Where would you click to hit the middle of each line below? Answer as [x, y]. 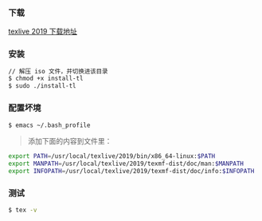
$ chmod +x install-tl [46, 79]
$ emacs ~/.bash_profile [49, 125]
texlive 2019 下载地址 [43, 32]
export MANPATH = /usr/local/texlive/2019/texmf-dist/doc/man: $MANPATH [126, 164]
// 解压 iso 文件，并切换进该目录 [58, 71]
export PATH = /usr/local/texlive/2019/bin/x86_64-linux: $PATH [112, 156]
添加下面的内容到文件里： [70, 141]
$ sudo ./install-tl [43, 86]
